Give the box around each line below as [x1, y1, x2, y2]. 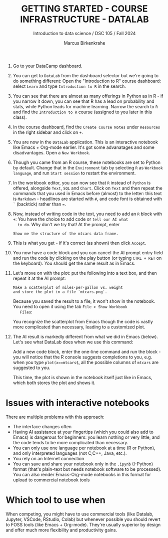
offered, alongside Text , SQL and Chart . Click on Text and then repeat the [12, 185, 163, 191]
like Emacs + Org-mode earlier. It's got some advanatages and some [12, 144, 154, 150]
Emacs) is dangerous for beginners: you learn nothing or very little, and [12, 434, 160, 440]
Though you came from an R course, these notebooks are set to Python [12, 159, 160, 165]
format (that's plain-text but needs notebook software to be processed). [12, 466, 161, 472]
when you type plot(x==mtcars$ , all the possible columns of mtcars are [12, 359, 159, 365]
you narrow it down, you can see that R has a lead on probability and [12, 98, 154, 104]
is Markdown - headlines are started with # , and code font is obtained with [12, 196, 162, 202]
